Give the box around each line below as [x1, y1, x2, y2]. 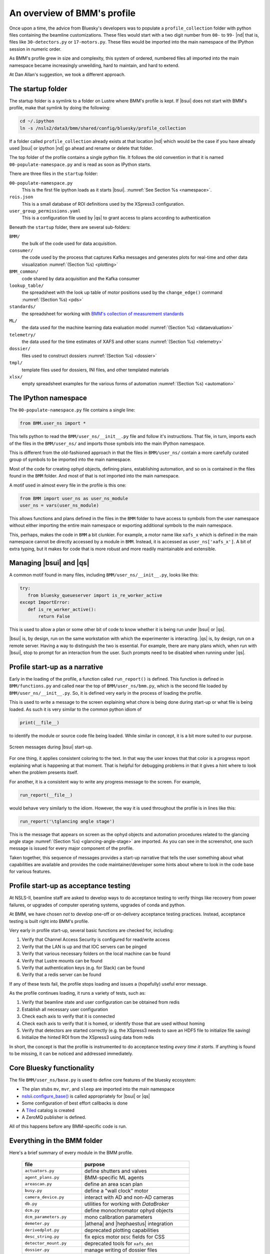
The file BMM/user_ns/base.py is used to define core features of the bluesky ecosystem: [9, 1077, 196, 1083]
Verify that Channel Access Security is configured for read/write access [21, 936, 170, 943]
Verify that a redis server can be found [21, 972, 101, 978]
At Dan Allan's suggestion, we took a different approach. [9, 71, 126, 77]
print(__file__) [19, 720, 60, 725]
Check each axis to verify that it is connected [21, 1013, 115, 1019]
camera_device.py [24, 1194, 64, 1200]
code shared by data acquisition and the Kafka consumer [21, 275, 140, 281]
